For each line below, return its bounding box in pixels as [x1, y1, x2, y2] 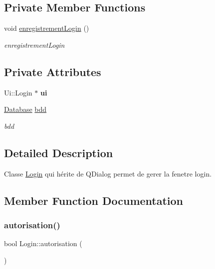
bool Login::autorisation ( [4, 238, 82, 249]
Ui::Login [4, 87, 32, 97]
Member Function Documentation [4, 192, 184, 208]
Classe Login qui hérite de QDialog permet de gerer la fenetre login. [4, 168, 212, 179]
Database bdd [4, 104, 47, 114]
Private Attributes [4, 64, 101, 79]
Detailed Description [4, 145, 113, 160]
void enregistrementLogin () [4, 23, 89, 33]
